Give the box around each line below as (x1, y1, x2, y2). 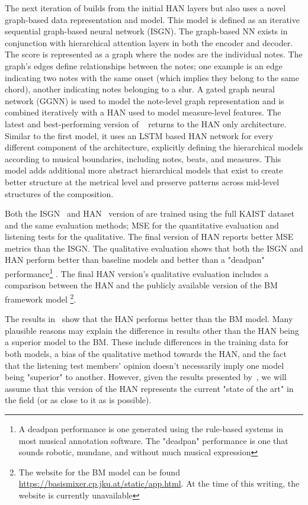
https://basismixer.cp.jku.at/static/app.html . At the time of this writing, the (18, 477, 300, 490)
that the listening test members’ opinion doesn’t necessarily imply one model (5, 359, 284, 371)
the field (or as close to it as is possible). (5, 394, 152, 406)
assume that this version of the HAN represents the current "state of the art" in (5, 382, 294, 394)
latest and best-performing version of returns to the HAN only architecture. (5, 117, 287, 130)
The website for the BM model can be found (18, 465, 180, 478)
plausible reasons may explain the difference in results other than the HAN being (5, 324, 299, 336)
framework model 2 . (5, 291, 76, 305)
